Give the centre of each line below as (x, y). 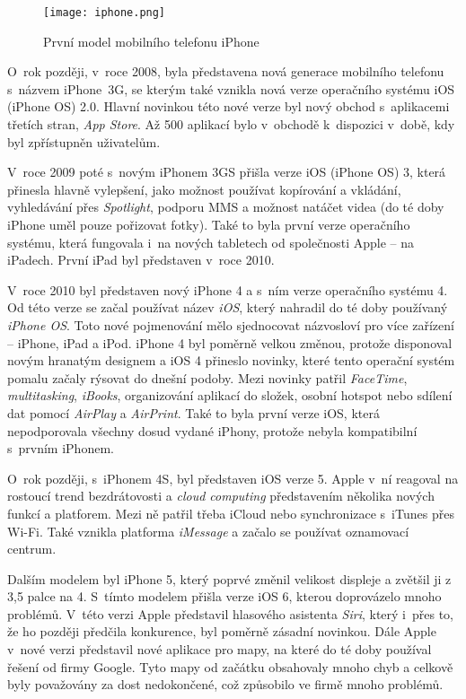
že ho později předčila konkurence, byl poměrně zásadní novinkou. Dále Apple (222, 631)
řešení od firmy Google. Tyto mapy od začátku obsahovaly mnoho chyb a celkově (230, 666)
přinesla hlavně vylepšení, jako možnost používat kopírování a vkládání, (204, 189)
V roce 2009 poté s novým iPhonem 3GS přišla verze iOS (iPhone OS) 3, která (227, 172)
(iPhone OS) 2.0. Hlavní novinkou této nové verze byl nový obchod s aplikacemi (229, 106)
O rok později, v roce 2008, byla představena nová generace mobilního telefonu (226, 71)
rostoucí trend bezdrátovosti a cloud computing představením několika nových (221, 496)
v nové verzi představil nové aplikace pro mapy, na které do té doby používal (220, 649)
